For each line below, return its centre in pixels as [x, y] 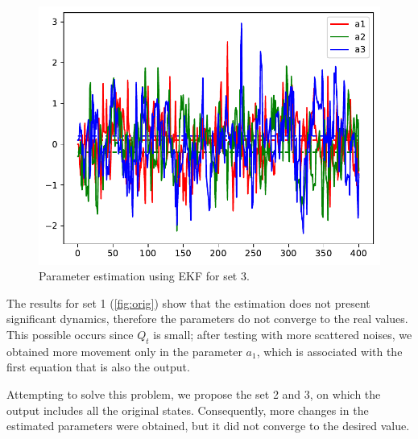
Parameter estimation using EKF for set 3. [144, 276]
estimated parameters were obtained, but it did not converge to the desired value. [208, 426]
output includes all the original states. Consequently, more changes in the [188, 410]
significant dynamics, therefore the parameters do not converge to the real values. [207, 319]
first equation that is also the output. [98, 367]
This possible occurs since [70, 334]
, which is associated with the [329, 351]
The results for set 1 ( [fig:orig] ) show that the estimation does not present [188, 302]
